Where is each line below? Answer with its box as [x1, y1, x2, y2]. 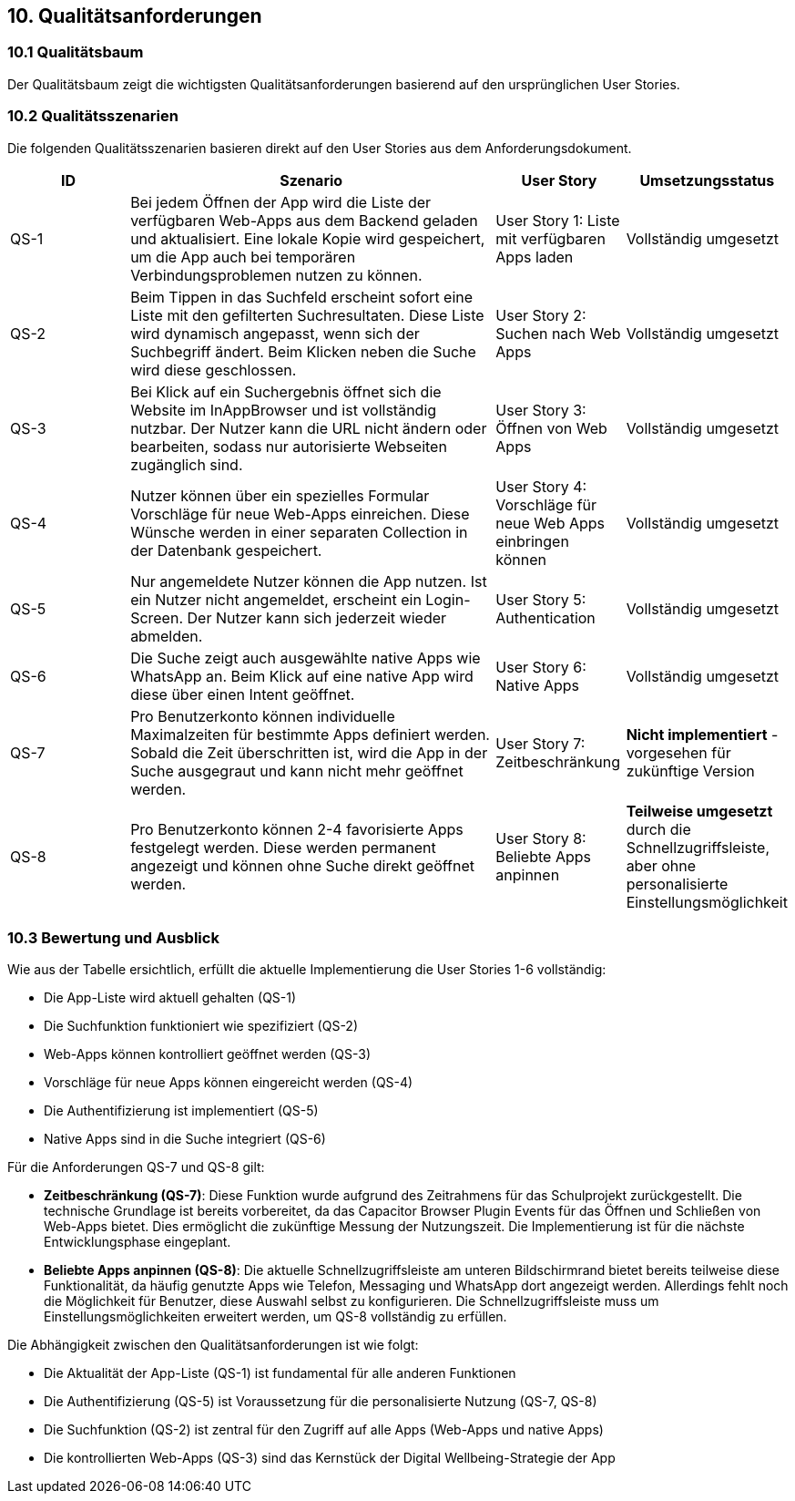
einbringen [495, 531, 569, 550]
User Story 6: [495, 657, 586, 676]
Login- [425, 590, 471, 609]
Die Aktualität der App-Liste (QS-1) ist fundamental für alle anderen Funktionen [44, 1365, 516, 1382]
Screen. [130, 608, 184, 627]
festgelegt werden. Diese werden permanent [130, 838, 436, 857]
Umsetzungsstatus [639, 170, 775, 190]
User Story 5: [495, 590, 586, 609]
